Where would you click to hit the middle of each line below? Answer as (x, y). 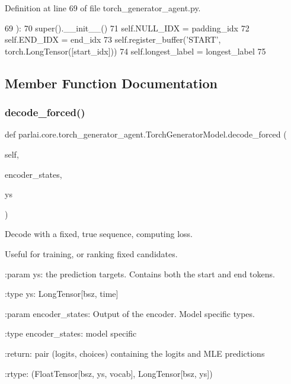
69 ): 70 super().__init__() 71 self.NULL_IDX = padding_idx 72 (127, 28)
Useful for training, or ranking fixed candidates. (91, 253)
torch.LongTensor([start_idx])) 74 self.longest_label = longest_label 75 (135, 51)
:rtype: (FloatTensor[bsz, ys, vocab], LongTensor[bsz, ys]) (109, 373)
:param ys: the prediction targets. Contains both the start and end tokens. (140, 273)
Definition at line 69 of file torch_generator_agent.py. (103, 8)
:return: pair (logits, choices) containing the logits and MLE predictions (135, 353)
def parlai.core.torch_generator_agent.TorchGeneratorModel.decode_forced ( (146, 134)
